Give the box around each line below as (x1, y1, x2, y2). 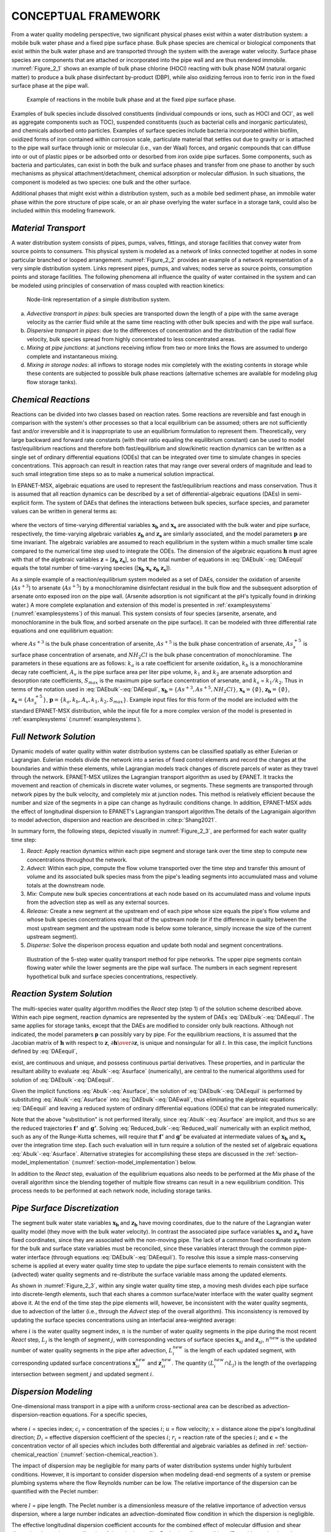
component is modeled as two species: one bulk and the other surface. (11, 178, 191, 186)
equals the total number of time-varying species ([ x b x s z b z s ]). (11, 564, 172, 573)
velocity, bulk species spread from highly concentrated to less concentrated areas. (26, 335, 236, 343)
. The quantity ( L (172, 1359, 215, 1367)
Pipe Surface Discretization (11, 1203, 119, 1213)
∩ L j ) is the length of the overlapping (224, 1359, 317, 1368)
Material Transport (11, 222, 86, 233)
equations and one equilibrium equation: (11, 627, 113, 634)
